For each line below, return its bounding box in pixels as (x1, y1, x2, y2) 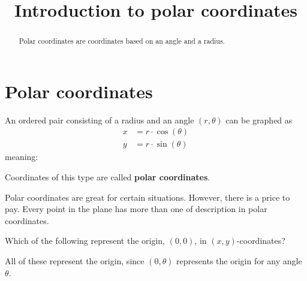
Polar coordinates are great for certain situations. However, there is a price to (5, 191, 290, 203)
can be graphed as (225, 113, 293, 126)
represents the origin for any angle (176, 254, 302, 267)
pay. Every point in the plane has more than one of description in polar (5, 203, 267, 215)
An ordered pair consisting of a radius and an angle (5, 113, 194, 126)
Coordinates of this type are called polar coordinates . (5, 171, 210, 183)
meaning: (5, 150, 38, 163)
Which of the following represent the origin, (5, 234, 165, 247)
